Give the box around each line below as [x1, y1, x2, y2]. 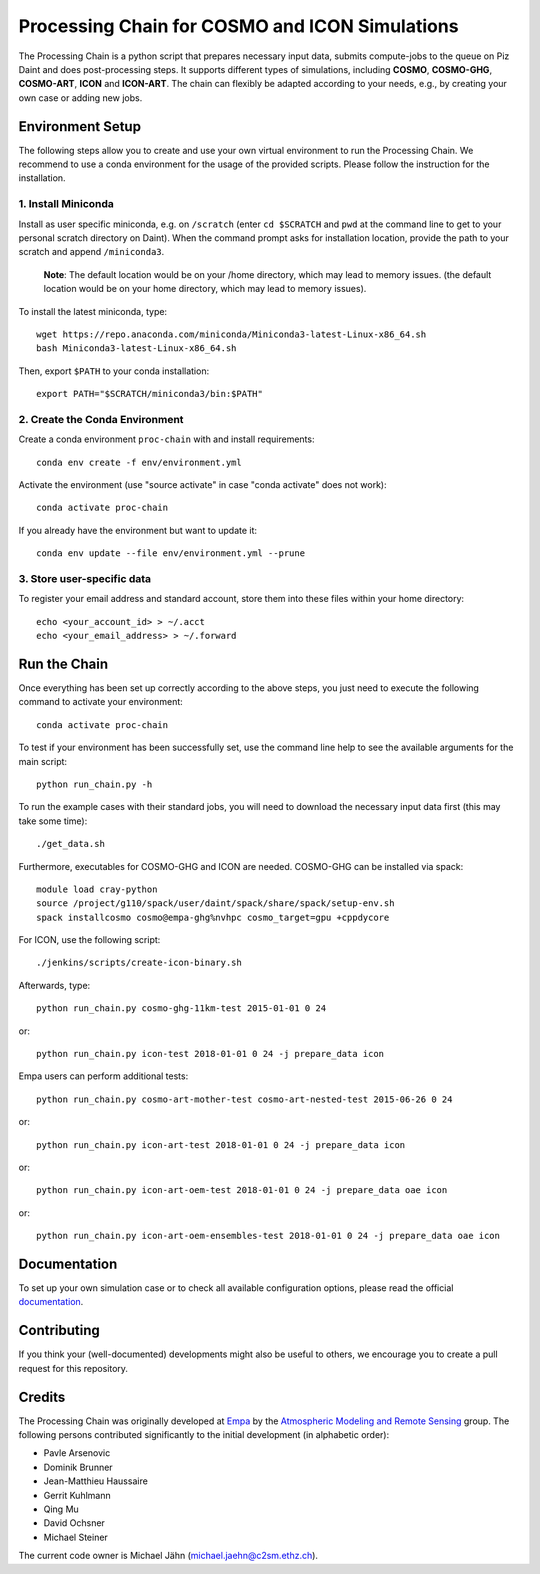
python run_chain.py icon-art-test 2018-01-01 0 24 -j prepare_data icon [36, 1139, 406, 1150]
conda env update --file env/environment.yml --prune [36, 548, 305, 559]
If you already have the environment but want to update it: [18, 524, 258, 536]
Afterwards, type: [18, 979, 91, 991]
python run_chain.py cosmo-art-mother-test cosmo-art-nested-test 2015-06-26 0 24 [36, 1093, 453, 1105]
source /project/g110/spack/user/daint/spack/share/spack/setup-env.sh [36, 898, 395, 909]
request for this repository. [18, 1362, 129, 1374]
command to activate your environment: [18, 696, 184, 708]
